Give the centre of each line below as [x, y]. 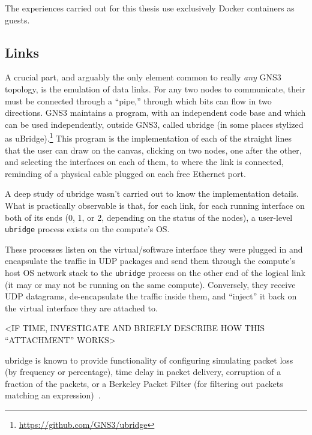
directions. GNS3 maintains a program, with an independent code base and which [155, 112]
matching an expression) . [53, 395]
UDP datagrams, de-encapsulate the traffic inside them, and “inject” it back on [151, 296]
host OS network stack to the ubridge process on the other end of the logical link [155, 273]
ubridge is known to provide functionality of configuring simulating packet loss [149, 360]
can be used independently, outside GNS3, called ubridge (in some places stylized [154, 124]
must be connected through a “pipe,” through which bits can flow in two [138, 100]
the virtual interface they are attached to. [81, 307]
